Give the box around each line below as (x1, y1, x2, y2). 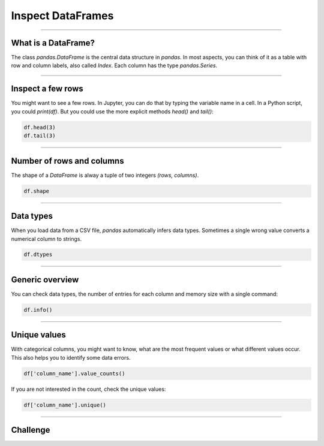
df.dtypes (23, 251, 53, 258)
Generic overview (11, 275, 79, 285)
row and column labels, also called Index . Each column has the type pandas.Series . (11, 62, 218, 69)
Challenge (11, 425, 50, 435)
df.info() (23, 306, 53, 313)
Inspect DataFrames (11, 9, 114, 22)
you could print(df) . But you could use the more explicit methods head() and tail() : (11, 108, 214, 115)
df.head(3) (23, 123, 56, 131)
